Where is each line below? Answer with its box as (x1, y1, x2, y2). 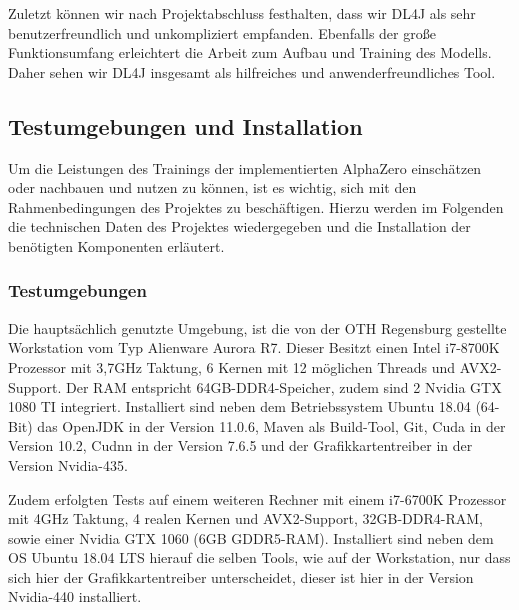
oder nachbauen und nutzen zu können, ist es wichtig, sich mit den (8, 177, 417, 198)
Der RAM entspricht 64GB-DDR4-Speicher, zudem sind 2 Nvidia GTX (66, 376, 502, 397)
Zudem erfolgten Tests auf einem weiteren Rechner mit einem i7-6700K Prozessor (8, 488, 507, 509)
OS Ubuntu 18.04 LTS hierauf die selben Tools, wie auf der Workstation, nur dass (8, 547, 511, 568)
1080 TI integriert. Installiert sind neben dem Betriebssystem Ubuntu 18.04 (8, 396, 471, 417)
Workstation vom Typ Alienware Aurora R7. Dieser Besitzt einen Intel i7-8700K (8, 337, 500, 358)
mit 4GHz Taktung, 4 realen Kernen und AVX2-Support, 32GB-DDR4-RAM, (8, 508, 483, 529)
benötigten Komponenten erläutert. (8, 235, 225, 256)
